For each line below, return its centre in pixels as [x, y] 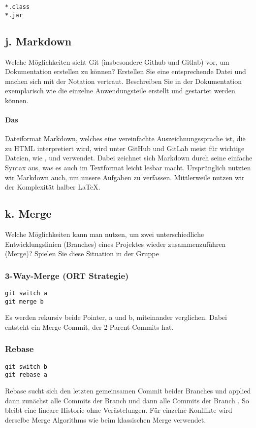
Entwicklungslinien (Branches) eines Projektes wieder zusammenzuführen [115, 244]
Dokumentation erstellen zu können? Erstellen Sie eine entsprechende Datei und [126, 71]
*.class [17, 7]
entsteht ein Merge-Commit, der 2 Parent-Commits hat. [89, 327]
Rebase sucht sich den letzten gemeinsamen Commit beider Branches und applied [128, 391]
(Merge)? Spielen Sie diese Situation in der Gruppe [82, 253]
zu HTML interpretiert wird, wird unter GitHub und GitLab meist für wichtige [125, 148]
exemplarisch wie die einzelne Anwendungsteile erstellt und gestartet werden [120, 91]
